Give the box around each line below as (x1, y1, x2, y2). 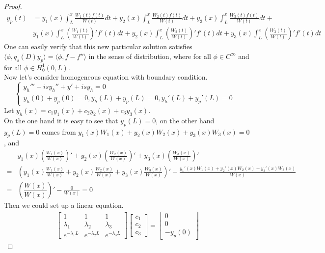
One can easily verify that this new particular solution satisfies (4, 41, 192, 52)
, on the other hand (156, 115, 215, 125)
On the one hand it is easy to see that (4, 115, 118, 125)
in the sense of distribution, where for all (88, 51, 211, 61)
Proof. (4, 1, 22, 11)
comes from (41, 126, 76, 137)
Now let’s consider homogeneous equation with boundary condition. (4, 72, 208, 82)
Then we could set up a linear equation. (4, 200, 124, 210)
